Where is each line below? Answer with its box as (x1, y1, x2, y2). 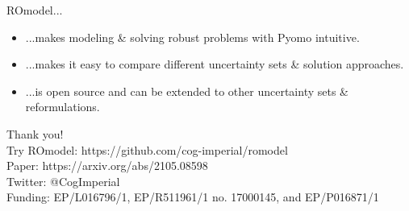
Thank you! (6, 125, 64, 142)
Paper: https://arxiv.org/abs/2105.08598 (6, 157, 208, 174)
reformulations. (25, 98, 100, 115)
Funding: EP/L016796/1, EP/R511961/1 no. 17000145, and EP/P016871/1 (6, 188, 379, 205)
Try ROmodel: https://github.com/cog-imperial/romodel (6, 141, 288, 158)
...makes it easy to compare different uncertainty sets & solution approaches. (25, 56, 404, 72)
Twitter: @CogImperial (6, 172, 120, 189)
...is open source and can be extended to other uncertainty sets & (25, 82, 348, 99)
